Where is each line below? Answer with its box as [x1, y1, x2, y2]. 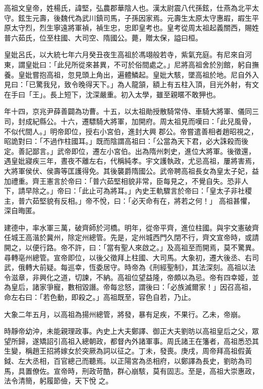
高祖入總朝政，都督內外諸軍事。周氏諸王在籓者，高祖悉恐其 [60, 335, 259, 346]
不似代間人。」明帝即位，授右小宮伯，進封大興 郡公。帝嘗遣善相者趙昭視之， [4, 126, 258, 136]
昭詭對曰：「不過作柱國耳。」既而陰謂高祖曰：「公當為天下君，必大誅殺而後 [4, 136, 248, 146]
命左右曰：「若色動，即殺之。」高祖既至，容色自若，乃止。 [4, 292, 195, 302]
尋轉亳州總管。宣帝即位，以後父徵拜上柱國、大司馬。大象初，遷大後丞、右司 [4, 252, 259, 262]
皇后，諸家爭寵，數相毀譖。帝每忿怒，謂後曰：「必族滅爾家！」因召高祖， [11, 282, 255, 292]
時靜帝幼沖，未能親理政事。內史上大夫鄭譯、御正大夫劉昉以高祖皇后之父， [4, 326, 252, 336]
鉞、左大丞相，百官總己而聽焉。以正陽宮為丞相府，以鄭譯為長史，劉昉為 [4, 356, 245, 366]
